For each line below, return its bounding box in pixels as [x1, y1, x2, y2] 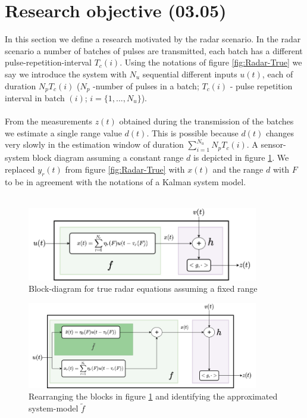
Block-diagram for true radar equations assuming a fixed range [29, 282, 258, 295]
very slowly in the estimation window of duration [5, 138, 184, 151]
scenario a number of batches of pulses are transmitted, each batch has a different [5, 44, 303, 57]
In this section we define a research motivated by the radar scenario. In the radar [5, 33, 301, 45]
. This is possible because [146, 126, 239, 139]
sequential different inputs [142, 67, 237, 80]
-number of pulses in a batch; [93, 79, 199, 92]
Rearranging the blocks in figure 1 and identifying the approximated [29, 390, 278, 403]
